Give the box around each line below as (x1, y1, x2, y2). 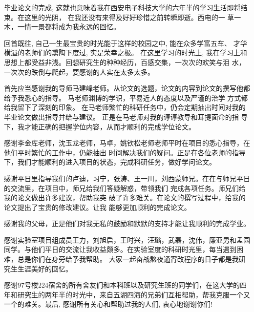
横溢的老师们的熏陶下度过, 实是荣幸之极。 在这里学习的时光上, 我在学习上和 (4, 47, 247, 58)
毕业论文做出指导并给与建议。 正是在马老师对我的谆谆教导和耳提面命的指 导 (4, 111, 248, 122)
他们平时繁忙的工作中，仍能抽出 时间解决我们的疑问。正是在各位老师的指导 (4, 147, 246, 157)
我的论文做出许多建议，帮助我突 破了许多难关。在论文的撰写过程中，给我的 (4, 192, 246, 203)
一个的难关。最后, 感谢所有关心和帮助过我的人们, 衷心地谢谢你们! (4, 299, 212, 309)
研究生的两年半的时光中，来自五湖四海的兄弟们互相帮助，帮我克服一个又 (17, 289, 250, 299)
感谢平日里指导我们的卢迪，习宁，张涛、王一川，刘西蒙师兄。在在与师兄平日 (4, 173, 250, 183)
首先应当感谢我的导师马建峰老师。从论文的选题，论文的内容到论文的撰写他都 (4, 83, 250, 93)
